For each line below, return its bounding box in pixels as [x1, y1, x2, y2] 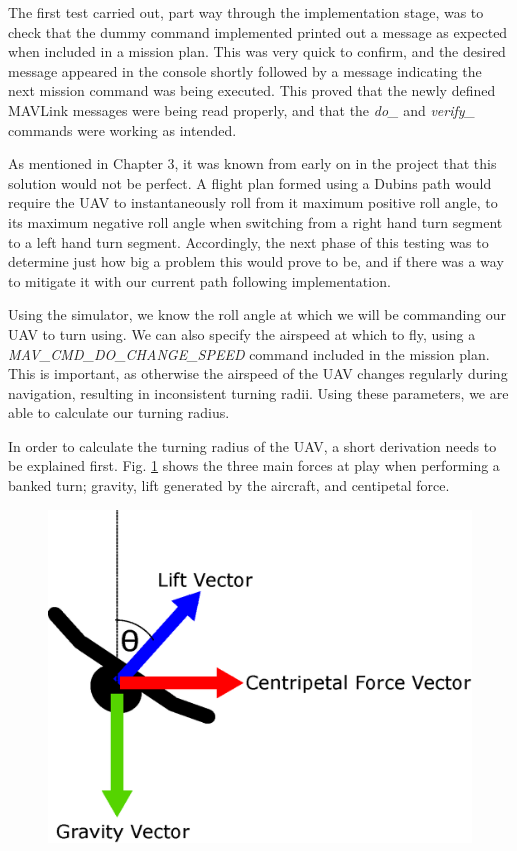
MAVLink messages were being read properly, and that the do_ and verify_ [8, 99, 475, 120]
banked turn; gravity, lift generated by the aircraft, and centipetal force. [8, 475, 450, 496]
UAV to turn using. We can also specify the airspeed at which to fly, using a [8, 323, 476, 344]
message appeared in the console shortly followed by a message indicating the [8, 60, 482, 81]
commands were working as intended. [8, 119, 237, 140]
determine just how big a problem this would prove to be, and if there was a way [8, 251, 504, 272]
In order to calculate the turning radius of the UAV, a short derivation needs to [8, 435, 497, 456]
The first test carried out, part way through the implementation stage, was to [8, 2, 484, 22]
